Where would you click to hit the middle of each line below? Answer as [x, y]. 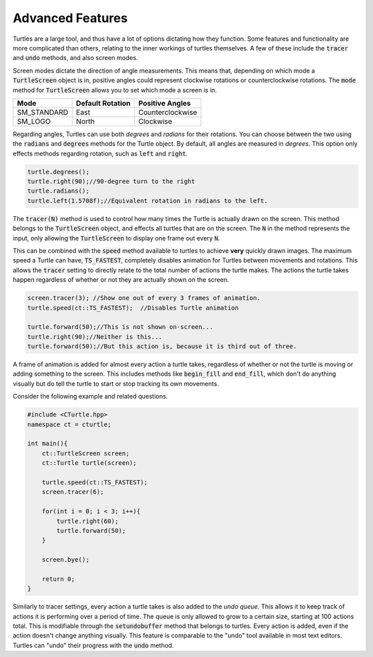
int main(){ [48, 444]
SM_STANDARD [42, 112]
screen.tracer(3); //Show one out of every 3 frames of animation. [144, 298]
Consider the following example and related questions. [90, 397]
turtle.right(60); [87, 521]
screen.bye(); [66, 560]
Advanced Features [70, 18]
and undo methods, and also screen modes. [75, 58]
